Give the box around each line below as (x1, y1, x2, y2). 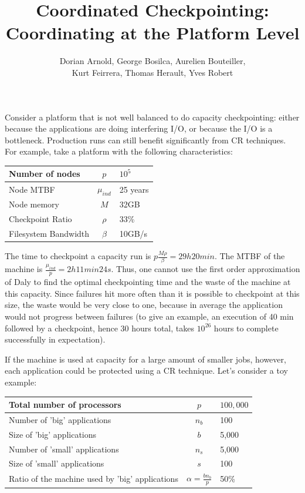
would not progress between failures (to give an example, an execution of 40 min (5, 310, 294, 322)
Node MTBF (9, 183, 55, 195)
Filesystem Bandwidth (9, 227, 90, 239)
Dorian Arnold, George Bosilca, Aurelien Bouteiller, (59, 55, 246, 67)
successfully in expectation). (5, 333, 106, 346)
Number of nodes (9, 167, 80, 180)
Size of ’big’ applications (9, 428, 97, 440)
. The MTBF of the (214, 250, 285, 262)
